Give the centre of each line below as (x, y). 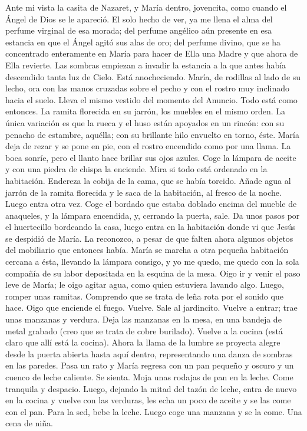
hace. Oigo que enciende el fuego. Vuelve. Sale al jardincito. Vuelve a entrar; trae (151, 307)
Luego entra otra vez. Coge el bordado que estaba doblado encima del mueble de (151, 204)
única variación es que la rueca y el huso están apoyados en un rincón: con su (145, 122)
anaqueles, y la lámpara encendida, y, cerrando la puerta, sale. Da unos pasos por (153, 215)
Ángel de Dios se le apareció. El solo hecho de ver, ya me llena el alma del (139, 19)
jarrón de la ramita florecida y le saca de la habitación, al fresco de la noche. (143, 192)
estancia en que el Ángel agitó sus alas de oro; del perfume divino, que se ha (143, 42)
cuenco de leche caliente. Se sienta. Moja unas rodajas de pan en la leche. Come (149, 377)
